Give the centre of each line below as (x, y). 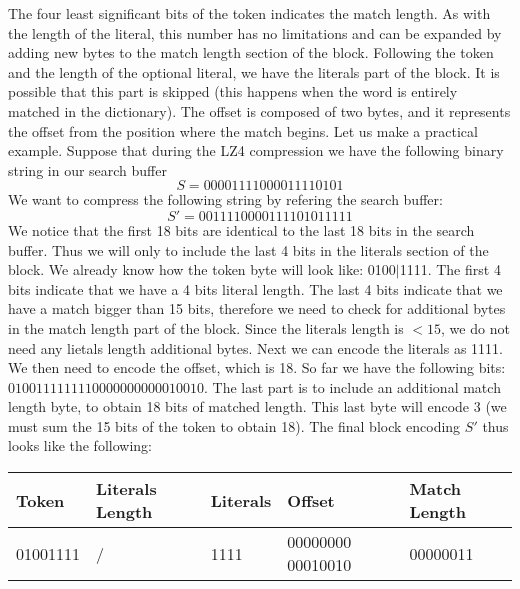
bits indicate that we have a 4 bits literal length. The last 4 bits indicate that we (255, 288)
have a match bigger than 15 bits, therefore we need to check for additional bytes (257, 308)
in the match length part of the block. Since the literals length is (206, 327)
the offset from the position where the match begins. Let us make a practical (243, 130)
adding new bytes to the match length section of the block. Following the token (251, 52)
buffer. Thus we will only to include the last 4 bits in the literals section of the (248, 249)
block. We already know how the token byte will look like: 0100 (202, 269)
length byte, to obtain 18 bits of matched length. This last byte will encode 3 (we (257, 406)
